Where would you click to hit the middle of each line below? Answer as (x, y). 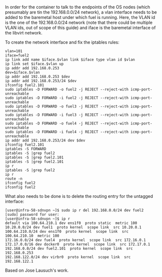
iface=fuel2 (17, 55)
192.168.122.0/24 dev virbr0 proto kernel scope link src (68, 257)
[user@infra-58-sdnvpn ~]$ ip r (37, 219)
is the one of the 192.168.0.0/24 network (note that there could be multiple (79, 22)
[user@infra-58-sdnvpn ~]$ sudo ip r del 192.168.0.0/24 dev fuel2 (74, 210)
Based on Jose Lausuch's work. (37, 270)
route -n (14, 179)
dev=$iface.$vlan (22, 72)
